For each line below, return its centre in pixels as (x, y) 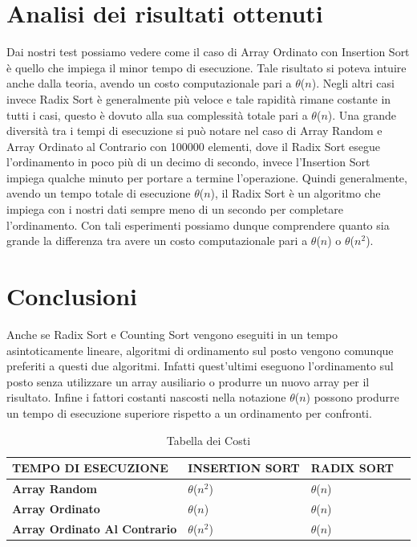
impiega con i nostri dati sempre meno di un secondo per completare (175, 209)
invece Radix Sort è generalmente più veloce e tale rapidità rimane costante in (199, 98)
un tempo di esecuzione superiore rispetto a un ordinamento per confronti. (189, 412)
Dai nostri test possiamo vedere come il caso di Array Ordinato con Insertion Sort (208, 52)
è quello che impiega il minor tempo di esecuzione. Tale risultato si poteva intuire (206, 67)
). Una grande (362, 114)
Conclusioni (72, 296)
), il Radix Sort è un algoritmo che (296, 193)
